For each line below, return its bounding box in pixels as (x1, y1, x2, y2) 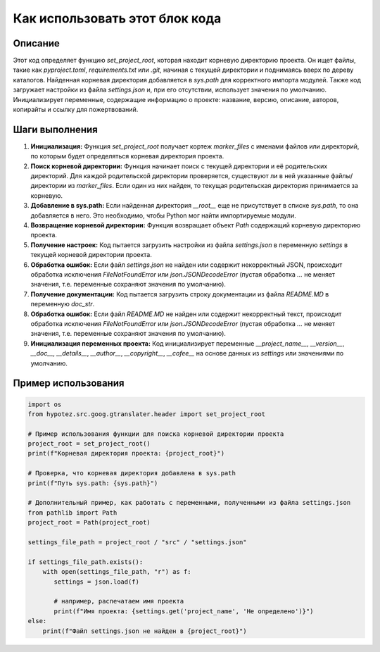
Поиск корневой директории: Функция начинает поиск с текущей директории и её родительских (30, 162, 328, 170)
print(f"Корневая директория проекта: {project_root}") (27, 449, 225, 458)
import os (27, 400, 62, 408)
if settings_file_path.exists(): (27, 558, 144, 566)
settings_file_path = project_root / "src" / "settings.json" (27, 538, 247, 546)
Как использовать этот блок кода (13, 11, 222, 26)
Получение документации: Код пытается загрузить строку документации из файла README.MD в (30, 289, 329, 299)
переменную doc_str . (30, 300, 95, 308)
